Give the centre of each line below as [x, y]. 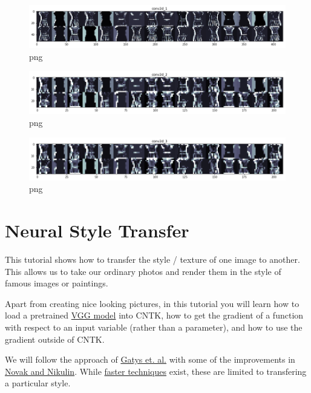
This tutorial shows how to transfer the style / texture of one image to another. [152, 259]
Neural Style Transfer [97, 230]
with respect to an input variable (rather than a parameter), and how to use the [154, 327]
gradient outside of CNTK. [55, 339]
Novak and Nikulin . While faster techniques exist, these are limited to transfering [156, 371]
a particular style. [38, 383]
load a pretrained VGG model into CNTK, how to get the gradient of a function [154, 315]
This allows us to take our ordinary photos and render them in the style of [143, 271]
